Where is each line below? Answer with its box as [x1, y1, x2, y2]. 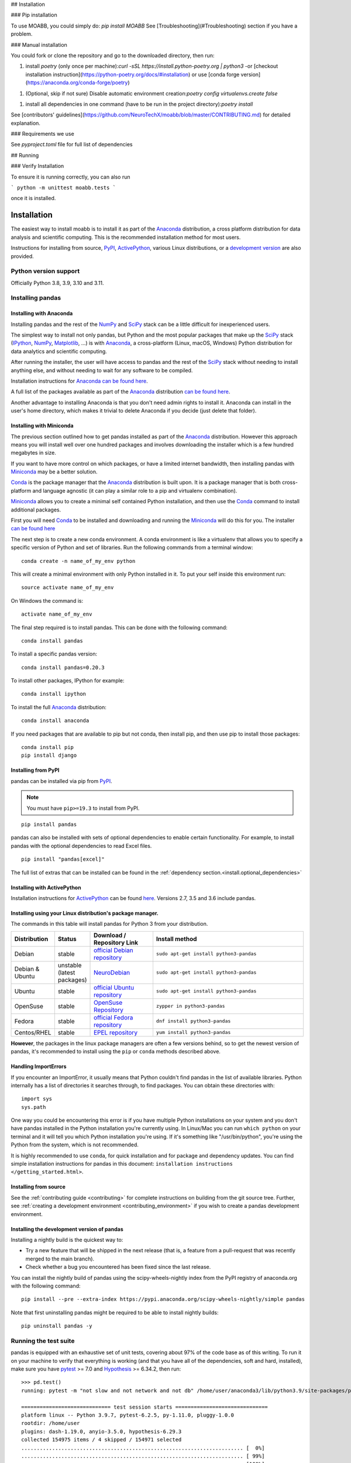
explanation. [11, 119, 41, 126]
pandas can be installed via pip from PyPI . [11, 777, 112, 784]
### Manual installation [11, 41, 67, 48]
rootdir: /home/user [21, 1420, 80, 1427]
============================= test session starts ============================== [21, 1403, 269, 1410]
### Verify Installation [11, 163, 64, 170]
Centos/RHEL [14, 1028, 51, 1036]
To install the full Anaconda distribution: [11, 703, 106, 710]
